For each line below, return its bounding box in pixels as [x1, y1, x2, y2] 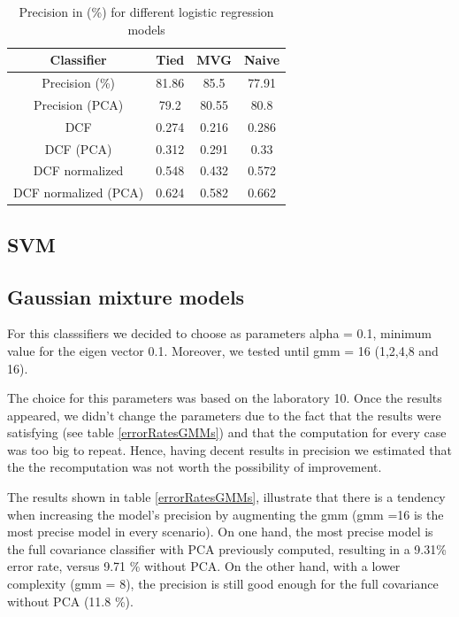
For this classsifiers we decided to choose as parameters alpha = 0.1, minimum [7, 324, 432, 343]
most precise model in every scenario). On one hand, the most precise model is [7, 522, 433, 541]
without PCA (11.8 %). [7, 591, 134, 610]
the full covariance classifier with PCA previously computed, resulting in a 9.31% [7, 539, 447, 558]
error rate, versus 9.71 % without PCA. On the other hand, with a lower [7, 557, 401, 575]
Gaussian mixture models [7, 282, 245, 310]
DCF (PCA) [44, 139, 112, 158]
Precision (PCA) [34, 95, 124, 113]
